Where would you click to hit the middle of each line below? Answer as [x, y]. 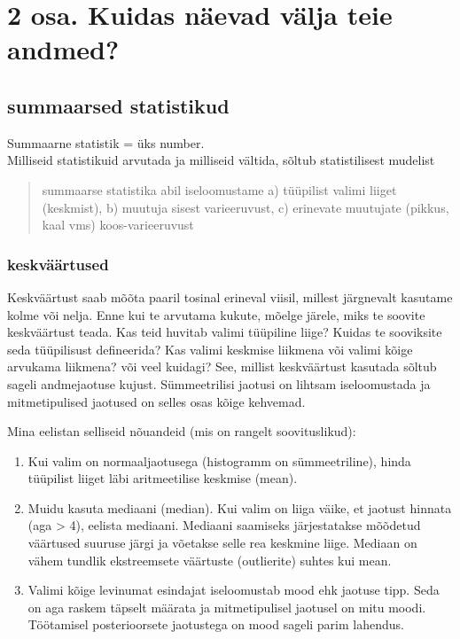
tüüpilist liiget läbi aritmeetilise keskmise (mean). [163, 478]
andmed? [63, 49]
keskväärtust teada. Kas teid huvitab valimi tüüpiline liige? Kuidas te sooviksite [225, 332]
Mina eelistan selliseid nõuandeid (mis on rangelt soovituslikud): [182, 431]
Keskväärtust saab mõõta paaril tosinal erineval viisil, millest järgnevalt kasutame [230, 296]
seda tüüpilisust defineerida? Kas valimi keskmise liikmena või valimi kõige [210, 349]
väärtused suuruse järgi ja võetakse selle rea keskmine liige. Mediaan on [222, 543]
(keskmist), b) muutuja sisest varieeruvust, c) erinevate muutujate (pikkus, [246, 207]
